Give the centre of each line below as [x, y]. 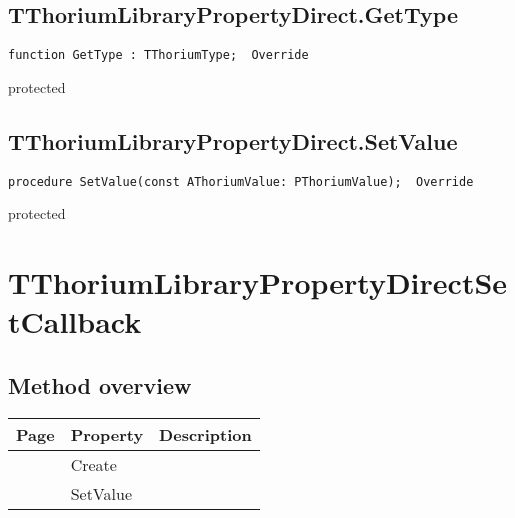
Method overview [100, 384]
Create [93, 464]
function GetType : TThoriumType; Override [158, 55]
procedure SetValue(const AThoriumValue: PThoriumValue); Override [241, 181]
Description [205, 434]
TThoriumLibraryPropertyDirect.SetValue [233, 140]
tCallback [75, 321]
